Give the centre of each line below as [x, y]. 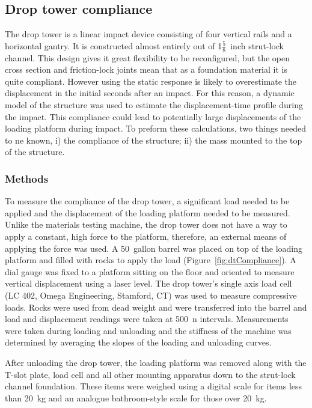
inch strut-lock [257, 45]
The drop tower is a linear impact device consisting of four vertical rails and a [148, 34]
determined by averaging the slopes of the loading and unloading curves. [138, 342]
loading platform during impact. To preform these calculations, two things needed [155, 128]
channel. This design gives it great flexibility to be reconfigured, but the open [148, 57]
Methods [27, 178]
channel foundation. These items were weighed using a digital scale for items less [154, 386]
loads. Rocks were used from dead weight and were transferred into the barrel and [156, 307]
